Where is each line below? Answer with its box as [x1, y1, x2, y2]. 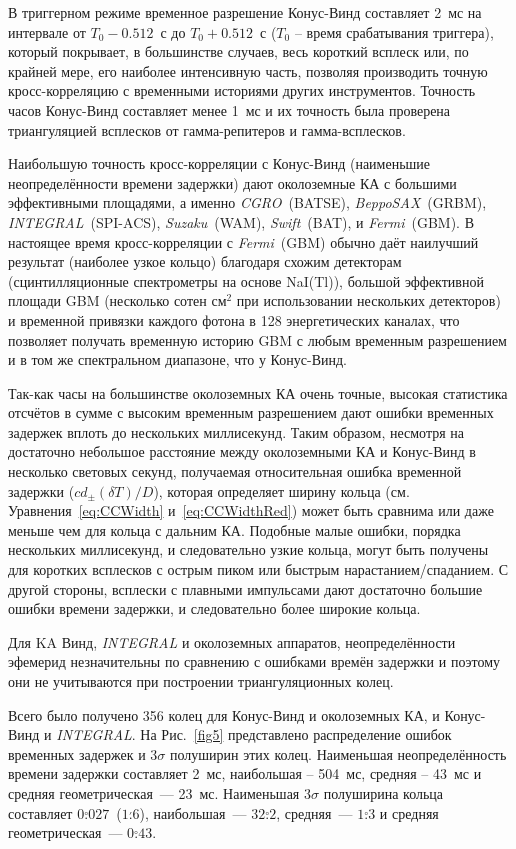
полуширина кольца [323, 782, 444, 803]
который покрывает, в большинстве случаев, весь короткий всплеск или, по [8, 41, 469, 62]
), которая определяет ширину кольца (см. [153, 480, 410, 501]
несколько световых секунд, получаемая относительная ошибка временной [8, 461, 462, 482]
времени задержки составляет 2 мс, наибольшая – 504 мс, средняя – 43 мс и [8, 763, 482, 784]
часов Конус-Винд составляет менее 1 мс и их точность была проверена [8, 99, 451, 120]
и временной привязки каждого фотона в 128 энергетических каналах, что [8, 309, 460, 330]
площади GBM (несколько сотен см [8, 290, 227, 311]
